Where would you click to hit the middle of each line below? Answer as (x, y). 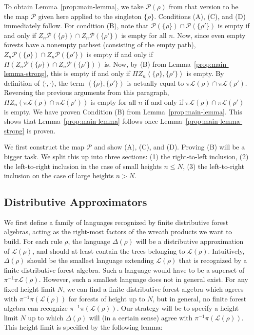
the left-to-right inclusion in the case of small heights (83, 166)
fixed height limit (30, 289)
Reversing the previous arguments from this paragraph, (87, 92)
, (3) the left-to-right (213, 166)
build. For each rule (33, 241)
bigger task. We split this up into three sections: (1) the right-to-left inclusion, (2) (126, 156)
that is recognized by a (213, 260)
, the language (89, 241)
